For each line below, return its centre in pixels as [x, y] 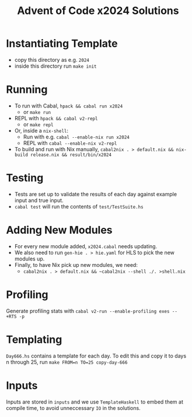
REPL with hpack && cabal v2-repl [56, 118]
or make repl [38, 124]
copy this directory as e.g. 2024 [52, 60]
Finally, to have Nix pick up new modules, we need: [76, 265]
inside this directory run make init [55, 66]
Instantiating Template [62, 44]
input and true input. [39, 200]
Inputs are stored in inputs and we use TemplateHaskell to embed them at [95, 402]
